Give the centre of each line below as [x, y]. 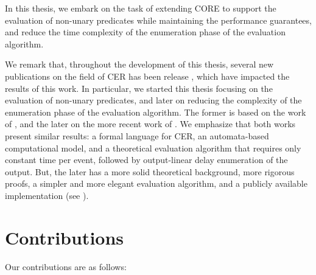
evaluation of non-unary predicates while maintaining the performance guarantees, [158, 20]
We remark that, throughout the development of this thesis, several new [139, 64]
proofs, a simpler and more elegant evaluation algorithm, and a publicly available [156, 183]
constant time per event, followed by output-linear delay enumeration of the [146, 160]
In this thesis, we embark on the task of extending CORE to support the [141, 8]
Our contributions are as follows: [66, 266]
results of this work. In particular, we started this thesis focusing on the [139, 88]
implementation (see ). [47, 195]
